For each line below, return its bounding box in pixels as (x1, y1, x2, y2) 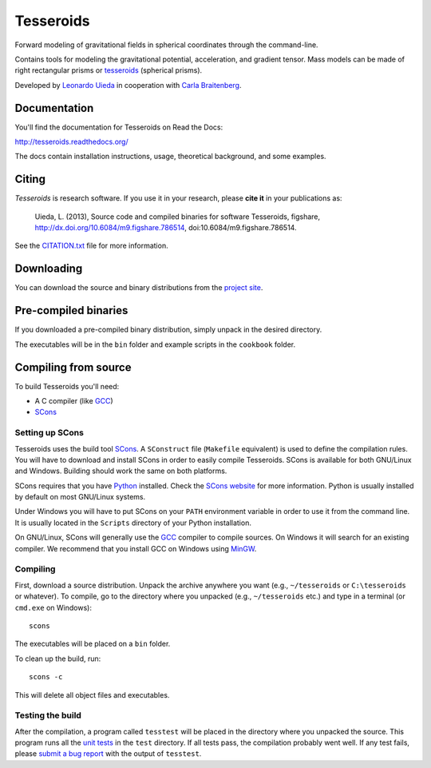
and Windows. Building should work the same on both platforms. (14, 466, 227, 476)
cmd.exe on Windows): (14, 603, 92, 612)
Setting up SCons (14, 428, 84, 439)
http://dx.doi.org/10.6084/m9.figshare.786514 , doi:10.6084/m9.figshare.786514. (34, 223, 297, 233)
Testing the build (14, 710, 81, 721)
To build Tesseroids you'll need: (14, 381, 120, 391)
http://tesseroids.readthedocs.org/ (14, 137, 129, 147)
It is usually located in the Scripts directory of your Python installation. (14, 518, 251, 527)
